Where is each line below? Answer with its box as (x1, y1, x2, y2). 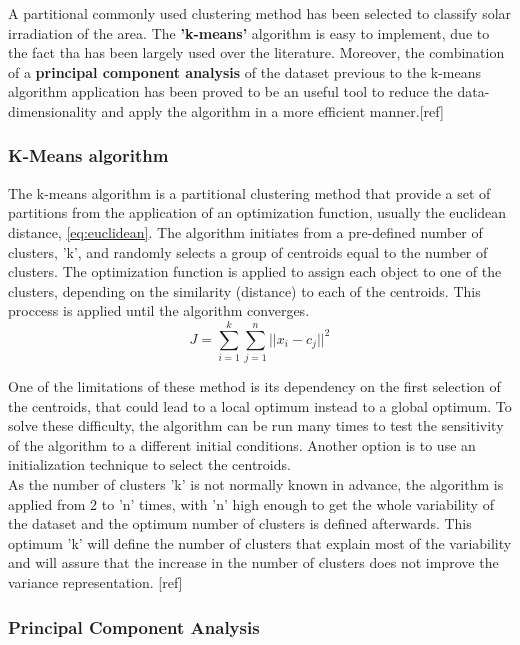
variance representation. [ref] (8, 572, 183, 592)
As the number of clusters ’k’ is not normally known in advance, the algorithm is (8, 474, 504, 495)
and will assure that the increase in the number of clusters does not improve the (8, 552, 499, 573)
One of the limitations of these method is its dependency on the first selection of (8, 376, 501, 397)
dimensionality (8, 100, 97, 121)
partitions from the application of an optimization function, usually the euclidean (8, 202, 507, 223)
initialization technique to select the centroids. (8, 454, 291, 475)
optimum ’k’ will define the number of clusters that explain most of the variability (8, 532, 512, 553)
